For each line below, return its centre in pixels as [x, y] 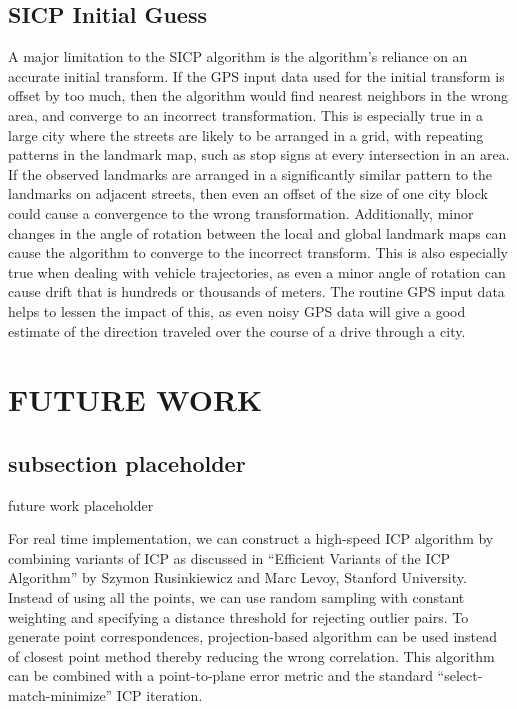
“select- [460, 675]
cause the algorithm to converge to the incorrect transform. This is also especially [258, 252]
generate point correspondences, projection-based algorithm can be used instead [253, 636]
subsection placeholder [127, 462]
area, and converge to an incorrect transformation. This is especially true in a [246, 114]
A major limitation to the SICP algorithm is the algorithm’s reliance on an [238, 56]
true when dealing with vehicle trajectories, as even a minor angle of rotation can [257, 271]
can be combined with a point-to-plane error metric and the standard [220, 675]
